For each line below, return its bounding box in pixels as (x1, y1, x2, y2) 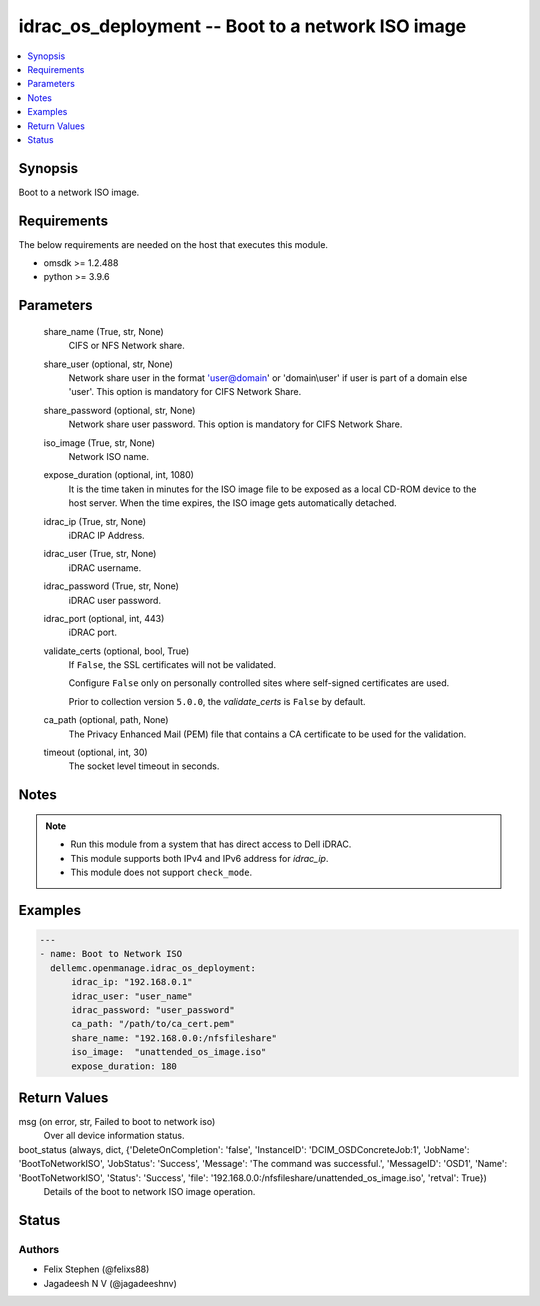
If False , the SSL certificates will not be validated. (68, 659, 277, 671)
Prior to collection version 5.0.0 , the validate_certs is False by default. (68, 695, 366, 707)
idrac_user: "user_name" (71, 990, 194, 1002)
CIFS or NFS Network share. (68, 340, 185, 352)
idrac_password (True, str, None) (43, 580, 180, 592)
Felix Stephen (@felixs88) (43, 1263, 150, 1275)
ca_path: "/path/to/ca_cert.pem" (71, 1018, 235, 1030)
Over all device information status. (43, 1130, 185, 1142)
